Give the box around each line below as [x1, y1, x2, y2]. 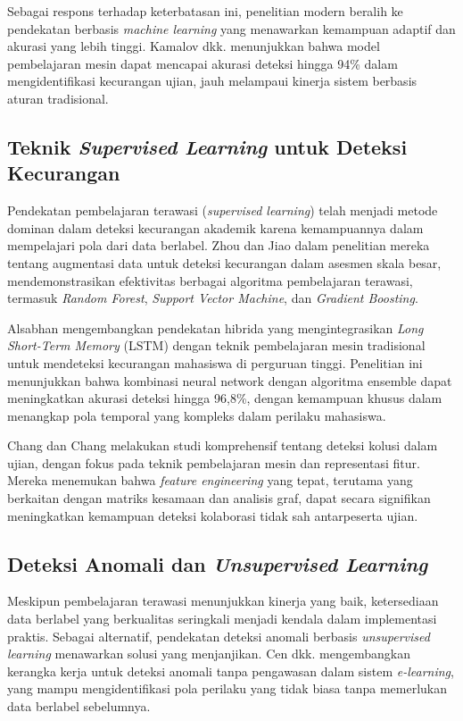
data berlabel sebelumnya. [7, 697, 151, 716]
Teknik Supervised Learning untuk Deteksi [7, 132, 408, 160]
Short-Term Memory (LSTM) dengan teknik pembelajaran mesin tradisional [7, 336, 426, 355]
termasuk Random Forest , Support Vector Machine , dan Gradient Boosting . [7, 289, 418, 307]
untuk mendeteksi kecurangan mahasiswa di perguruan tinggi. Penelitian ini [7, 353, 423, 372]
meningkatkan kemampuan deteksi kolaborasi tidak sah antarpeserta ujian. [7, 506, 418, 524]
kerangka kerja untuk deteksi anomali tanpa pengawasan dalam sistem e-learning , [7, 661, 454, 680]
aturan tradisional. [7, 88, 109, 107]
